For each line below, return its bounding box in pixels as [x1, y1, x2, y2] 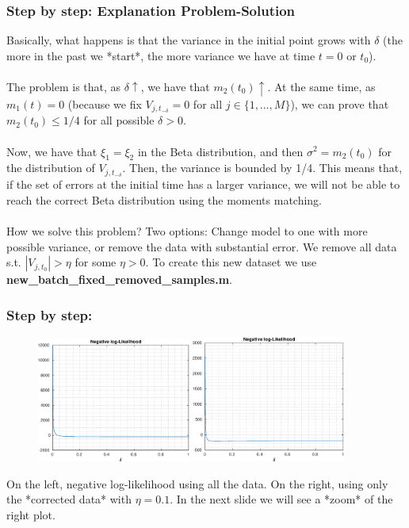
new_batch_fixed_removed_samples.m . [6, 271, 232, 288]
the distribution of [6, 159, 95, 176]
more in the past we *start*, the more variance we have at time [6, 47, 315, 63]
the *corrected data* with [6, 491, 132, 507]
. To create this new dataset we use [145, 254, 317, 270]
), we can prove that [290, 95, 389, 112]
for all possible [83, 112, 155, 128]
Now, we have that [6, 143, 97, 159]
